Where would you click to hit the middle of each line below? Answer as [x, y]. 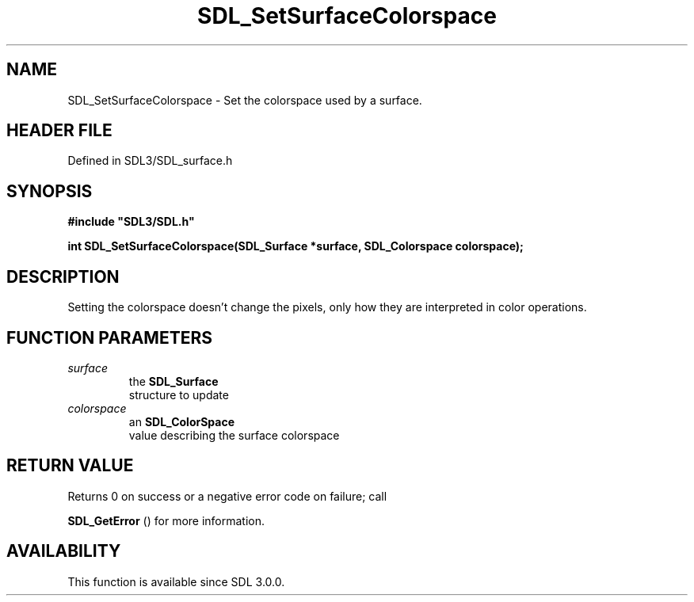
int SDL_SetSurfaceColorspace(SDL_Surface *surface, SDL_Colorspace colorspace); [296, 246]
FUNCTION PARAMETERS [109, 337]
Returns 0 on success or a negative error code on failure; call [227, 496]
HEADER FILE [59, 131]
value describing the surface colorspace [234, 435]
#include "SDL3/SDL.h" [131, 222]
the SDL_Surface [173, 381]
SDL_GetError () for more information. [166, 520]
